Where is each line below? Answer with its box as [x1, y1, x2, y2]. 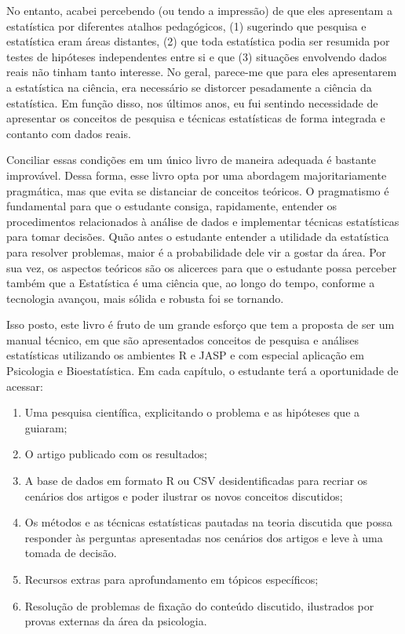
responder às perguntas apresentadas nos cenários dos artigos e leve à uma [24, 529, 383, 545]
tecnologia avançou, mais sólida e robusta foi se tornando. [6, 290, 284, 306]
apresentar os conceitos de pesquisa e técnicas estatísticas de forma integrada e [6, 110, 385, 126]
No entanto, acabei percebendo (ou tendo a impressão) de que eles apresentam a [6, 2, 392, 18]
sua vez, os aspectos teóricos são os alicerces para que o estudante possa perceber [6, 259, 397, 275]
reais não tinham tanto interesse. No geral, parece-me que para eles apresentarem [6, 64, 397, 80]
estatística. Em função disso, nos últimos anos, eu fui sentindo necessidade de [6, 94, 378, 111]
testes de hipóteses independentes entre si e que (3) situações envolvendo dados [6, 48, 387, 64]
